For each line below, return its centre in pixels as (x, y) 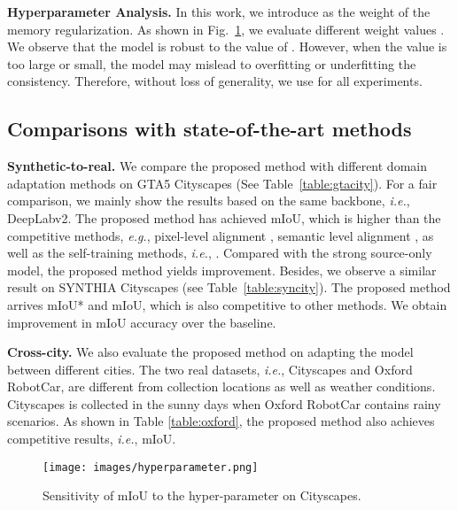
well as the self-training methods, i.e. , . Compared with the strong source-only (220, 253)
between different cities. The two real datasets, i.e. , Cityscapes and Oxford (210, 369)
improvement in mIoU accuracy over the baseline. (142, 322)
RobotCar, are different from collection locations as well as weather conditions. (221, 386)
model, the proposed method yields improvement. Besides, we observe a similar (222, 270)
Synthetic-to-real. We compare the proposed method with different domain (217, 166)
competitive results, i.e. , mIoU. (92, 439)
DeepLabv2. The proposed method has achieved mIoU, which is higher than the (224, 217)
